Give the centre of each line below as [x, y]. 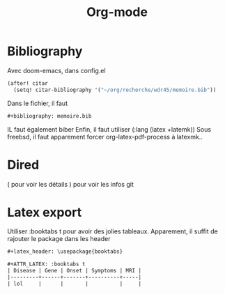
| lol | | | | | [74, 284]
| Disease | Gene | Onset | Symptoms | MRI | [74, 271]
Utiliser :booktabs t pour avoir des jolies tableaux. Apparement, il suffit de [113, 231]
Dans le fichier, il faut [38, 103]
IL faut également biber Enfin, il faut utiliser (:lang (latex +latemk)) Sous [109, 129]
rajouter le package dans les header [59, 239]
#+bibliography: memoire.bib [49, 116]
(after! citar [28, 83]
